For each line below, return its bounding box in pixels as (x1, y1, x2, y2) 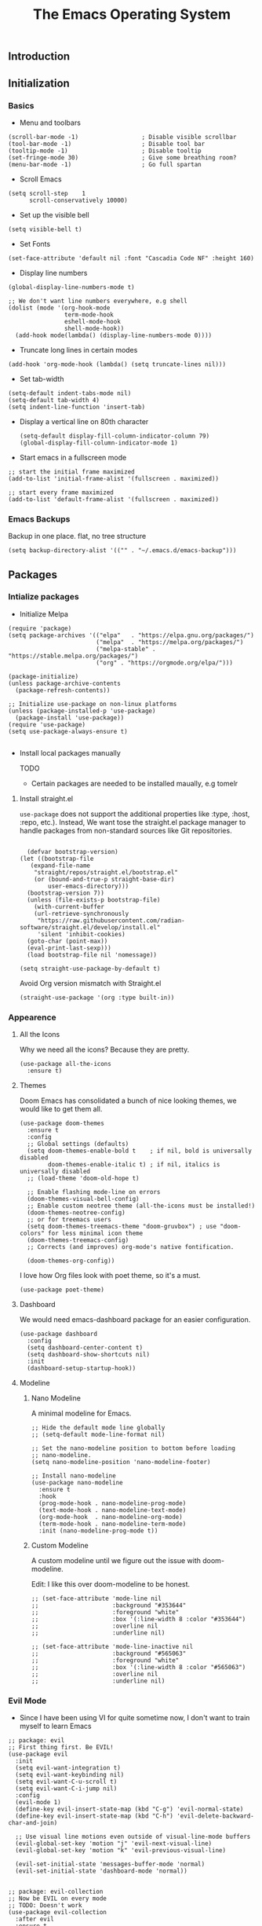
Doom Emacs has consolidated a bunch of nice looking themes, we (19, 1096, 237, 1105)
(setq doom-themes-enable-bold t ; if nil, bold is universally (27, 1147, 253, 1155)
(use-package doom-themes (19, 1119, 104, 1128)
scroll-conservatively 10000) (28, 196, 128, 204)
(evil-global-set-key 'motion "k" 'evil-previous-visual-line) (15, 1847, 226, 1855)
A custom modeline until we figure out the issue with (31, 1556, 202, 1565)
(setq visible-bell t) (8, 225, 82, 233)
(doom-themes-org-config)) (27, 1257, 115, 1265)
